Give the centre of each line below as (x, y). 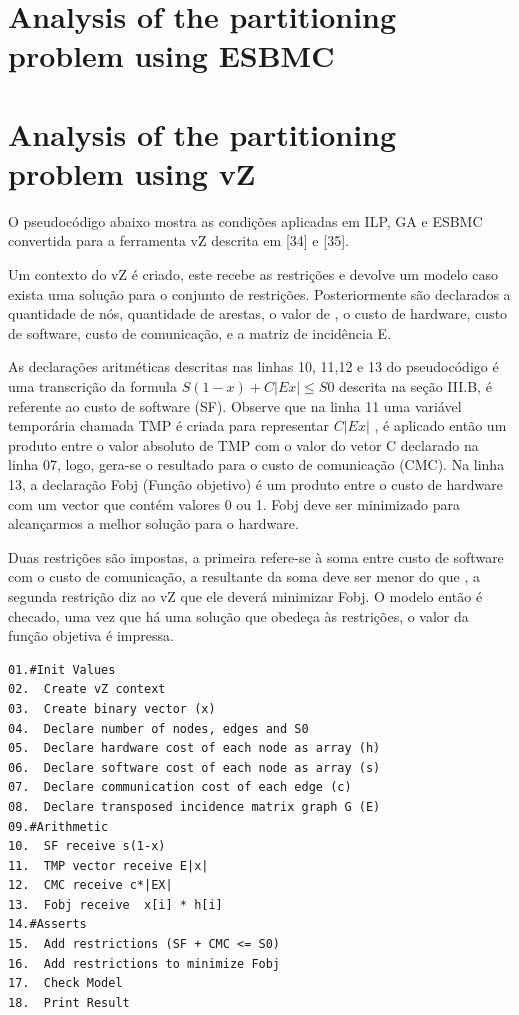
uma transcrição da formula (92, 386)
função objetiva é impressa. (91, 635)
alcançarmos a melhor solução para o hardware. (153, 523)
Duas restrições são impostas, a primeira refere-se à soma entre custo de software (256, 556)
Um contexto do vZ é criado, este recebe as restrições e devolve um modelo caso (253, 274)
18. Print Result (69, 1002)
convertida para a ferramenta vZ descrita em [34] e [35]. (178, 240)
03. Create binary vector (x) (112, 708)
